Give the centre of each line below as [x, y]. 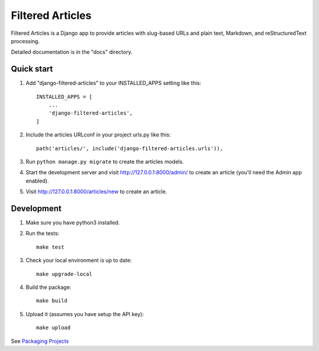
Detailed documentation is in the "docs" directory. [72, 52]
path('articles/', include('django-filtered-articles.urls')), [130, 148]
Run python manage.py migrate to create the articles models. [105, 161]
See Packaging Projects [40, 341]
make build [52, 301]
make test [50, 247]
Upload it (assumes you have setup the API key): [85, 314]
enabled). [38, 181]
